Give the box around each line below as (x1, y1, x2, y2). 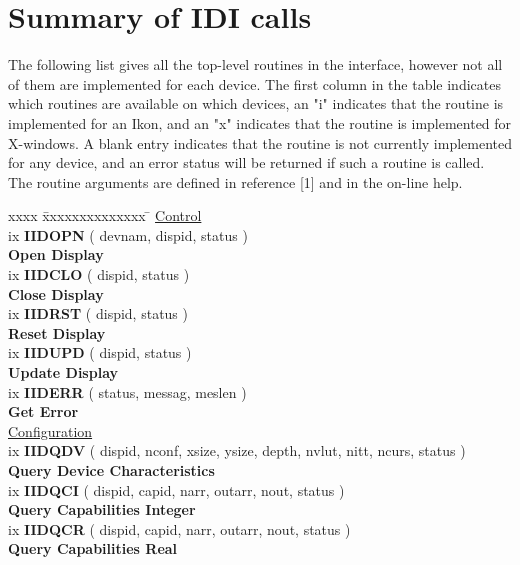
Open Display (8, 244, 104, 265)
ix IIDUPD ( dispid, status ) (8, 342, 192, 363)
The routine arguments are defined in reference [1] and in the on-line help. (8, 171, 463, 192)
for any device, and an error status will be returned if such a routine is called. (8, 152, 485, 173)
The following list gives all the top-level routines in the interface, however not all (8, 54, 503, 75)
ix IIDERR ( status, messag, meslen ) (8, 381, 247, 402)
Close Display (8, 283, 104, 304)
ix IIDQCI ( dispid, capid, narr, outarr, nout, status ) (8, 479, 345, 500)
